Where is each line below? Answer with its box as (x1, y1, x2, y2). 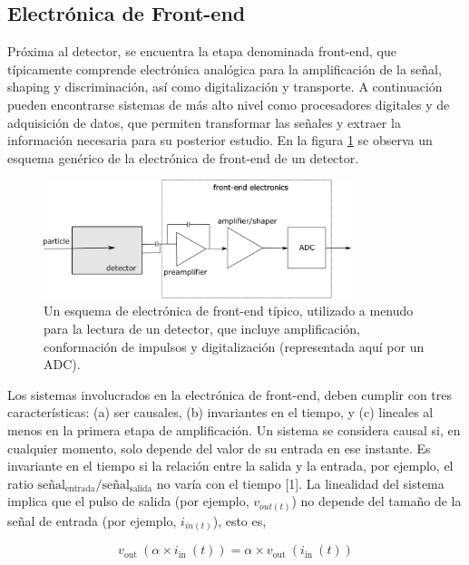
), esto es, (212, 511, 267, 530)
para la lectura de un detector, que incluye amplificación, (44, 319, 360, 338)
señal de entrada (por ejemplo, (7, 511, 177, 530)
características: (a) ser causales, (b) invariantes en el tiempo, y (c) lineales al (7, 403, 434, 422)
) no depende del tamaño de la (291, 492, 462, 511)
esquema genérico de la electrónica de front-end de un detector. (7, 148, 359, 167)
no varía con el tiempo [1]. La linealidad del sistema (156, 473, 445, 492)
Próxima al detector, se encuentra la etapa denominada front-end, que (7, 42, 396, 61)
